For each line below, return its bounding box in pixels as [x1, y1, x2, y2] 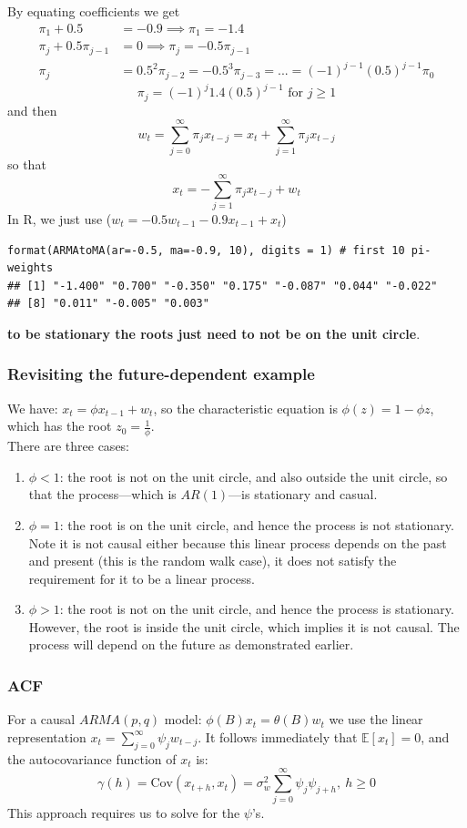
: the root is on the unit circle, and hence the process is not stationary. [59, 515, 454, 534]
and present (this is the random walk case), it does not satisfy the [28, 551, 397, 570]
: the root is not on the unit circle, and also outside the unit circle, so [59, 466, 448, 486]
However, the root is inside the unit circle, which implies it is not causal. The [28, 617, 460, 636]
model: [164, 710, 202, 729]
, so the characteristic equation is [153, 398, 338, 417]
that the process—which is [28, 485, 177, 504]
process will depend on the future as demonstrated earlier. [28, 635, 354, 654]
